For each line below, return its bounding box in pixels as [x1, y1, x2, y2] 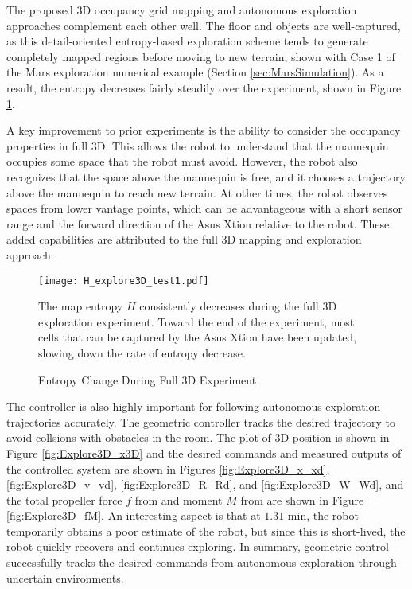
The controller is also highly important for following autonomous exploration [6, 398, 381, 415]
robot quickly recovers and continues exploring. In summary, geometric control [6, 538, 389, 555]
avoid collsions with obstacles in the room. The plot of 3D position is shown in [6, 429, 390, 446]
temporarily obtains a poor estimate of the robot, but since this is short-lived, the [6, 522, 406, 539]
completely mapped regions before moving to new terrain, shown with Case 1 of [6, 48, 395, 64]
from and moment [134, 491, 223, 508]
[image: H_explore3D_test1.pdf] [38, 275, 209, 287]
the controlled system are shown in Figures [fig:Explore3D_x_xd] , [6, 460, 330, 477]
